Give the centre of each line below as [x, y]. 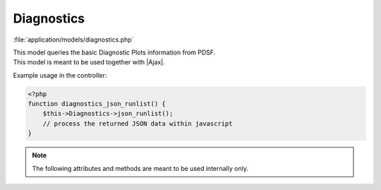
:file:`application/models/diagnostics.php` [73, 40]
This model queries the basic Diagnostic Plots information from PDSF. [114, 52]
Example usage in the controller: [60, 75]
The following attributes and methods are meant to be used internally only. [140, 168]
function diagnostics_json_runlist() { [97, 104]
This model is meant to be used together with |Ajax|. [89, 62]
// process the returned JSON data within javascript [138, 123]
